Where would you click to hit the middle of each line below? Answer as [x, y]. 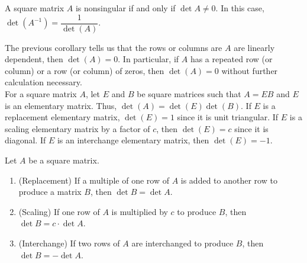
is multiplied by [140, 211]
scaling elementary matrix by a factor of [77, 128]
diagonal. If [25, 140]
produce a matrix [50, 192]
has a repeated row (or [231, 59]
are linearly [254, 47]
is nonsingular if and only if [125, 8]
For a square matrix [41, 94]
